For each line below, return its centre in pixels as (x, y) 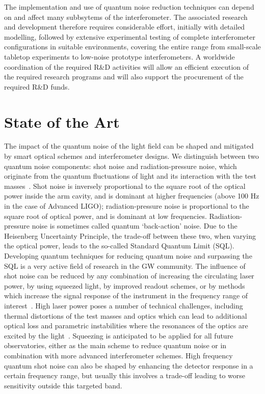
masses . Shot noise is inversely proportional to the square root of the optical (125, 186)
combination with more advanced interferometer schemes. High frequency (118, 355)
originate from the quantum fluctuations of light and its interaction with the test (130, 176)
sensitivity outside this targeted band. (63, 385)
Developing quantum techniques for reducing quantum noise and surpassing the (128, 256)
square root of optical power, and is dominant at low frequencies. (105, 216)
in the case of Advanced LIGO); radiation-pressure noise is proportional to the (127, 206)
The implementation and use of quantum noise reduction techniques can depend (129, 7)
